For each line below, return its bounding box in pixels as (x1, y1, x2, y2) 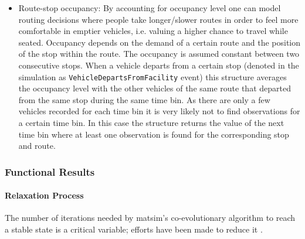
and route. (18, 139, 56, 152)
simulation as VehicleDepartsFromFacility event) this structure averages (18, 70, 287, 83)
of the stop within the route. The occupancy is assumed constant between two (18, 47, 300, 60)
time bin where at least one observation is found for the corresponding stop (18, 128, 289, 140)
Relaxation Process (5, 189, 84, 202)
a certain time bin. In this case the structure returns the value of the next (18, 117, 284, 128)
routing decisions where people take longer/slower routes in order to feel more (18, 13, 299, 25)
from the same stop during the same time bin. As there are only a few (18, 93, 270, 105)
